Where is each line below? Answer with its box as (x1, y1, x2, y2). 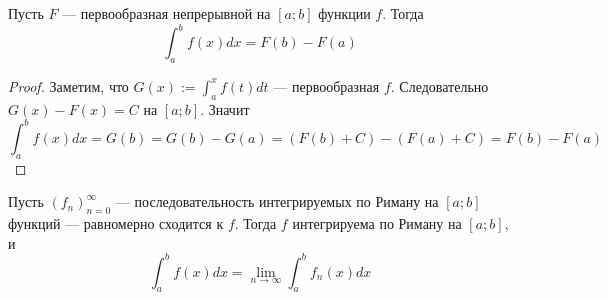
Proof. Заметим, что (8, 75, 129, 96)
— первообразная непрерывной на (62, 3, 271, 23)
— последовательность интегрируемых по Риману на (115, 191, 439, 212)
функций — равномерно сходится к (8, 212, 224, 233)
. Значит (200, 98, 250, 119)
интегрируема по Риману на (292, 212, 462, 233)
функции (318, 3, 371, 23)
